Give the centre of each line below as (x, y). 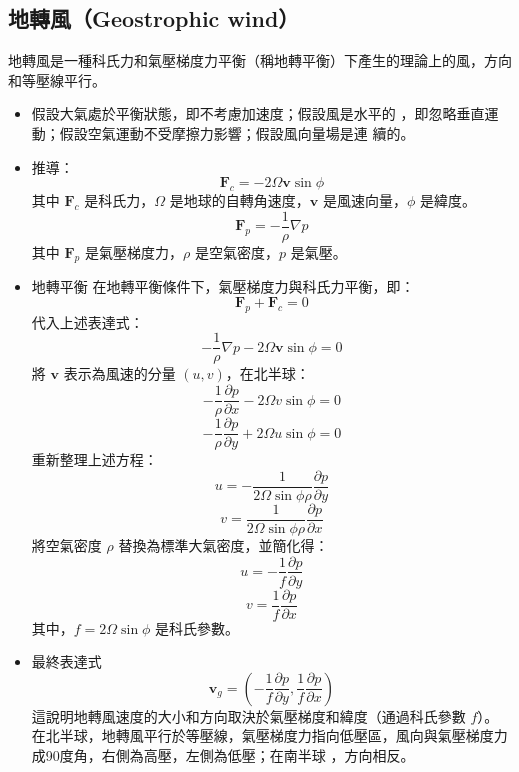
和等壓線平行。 (57, 79)
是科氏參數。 (197, 627)
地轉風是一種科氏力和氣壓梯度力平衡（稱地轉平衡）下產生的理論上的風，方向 (260, 60)
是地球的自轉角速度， (239, 199)
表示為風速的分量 (119, 373)
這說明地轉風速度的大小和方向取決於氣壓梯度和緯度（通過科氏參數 (248, 715)
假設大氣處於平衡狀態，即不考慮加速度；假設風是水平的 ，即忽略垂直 (258, 113)
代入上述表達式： (87, 321)
